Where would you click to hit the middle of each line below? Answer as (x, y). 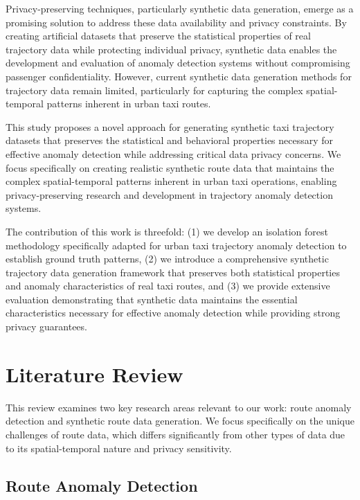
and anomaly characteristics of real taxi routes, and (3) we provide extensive (168, 286)
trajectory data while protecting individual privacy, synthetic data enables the (171, 49)
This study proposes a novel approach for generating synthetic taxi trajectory (170, 126)
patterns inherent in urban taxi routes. (129, 104)
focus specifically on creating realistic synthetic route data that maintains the (170, 167)
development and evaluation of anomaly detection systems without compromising (178, 63)
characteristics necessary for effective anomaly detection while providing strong (173, 313)
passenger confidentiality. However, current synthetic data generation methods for (179, 76)
